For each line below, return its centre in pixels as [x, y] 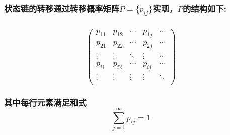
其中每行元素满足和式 [45, 102]
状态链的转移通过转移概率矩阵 [62, 8]
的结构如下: [204, 8]
